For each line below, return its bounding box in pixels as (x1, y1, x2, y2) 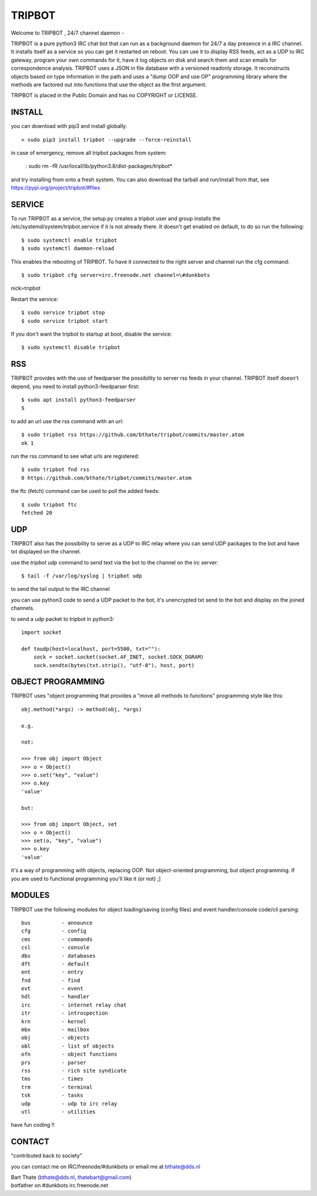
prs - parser (21, 1059, 87, 1066)
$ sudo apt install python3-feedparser (21, 397, 136, 403)
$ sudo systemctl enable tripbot (21, 237, 117, 244)
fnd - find (21, 977, 80, 984)
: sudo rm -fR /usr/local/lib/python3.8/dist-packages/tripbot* (25, 163, 173, 170)
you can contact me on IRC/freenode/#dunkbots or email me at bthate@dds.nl (11, 1163, 201, 1170)
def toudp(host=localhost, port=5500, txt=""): (21, 646, 161, 652)
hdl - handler (21, 994, 90, 1000)
